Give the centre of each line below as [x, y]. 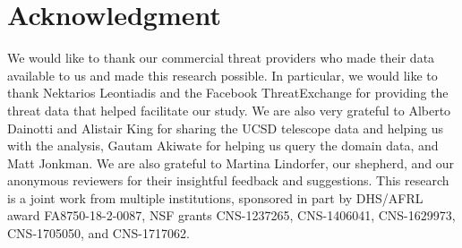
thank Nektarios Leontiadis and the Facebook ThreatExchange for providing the [228, 93]
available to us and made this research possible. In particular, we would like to [222, 75]
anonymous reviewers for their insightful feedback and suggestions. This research [228, 180]
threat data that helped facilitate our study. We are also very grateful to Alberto [229, 110]
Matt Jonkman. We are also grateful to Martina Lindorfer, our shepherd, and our [231, 162]
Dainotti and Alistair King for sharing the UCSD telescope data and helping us [225, 128]
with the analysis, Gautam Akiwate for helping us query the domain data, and [223, 145]
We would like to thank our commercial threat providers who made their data [221, 58]
